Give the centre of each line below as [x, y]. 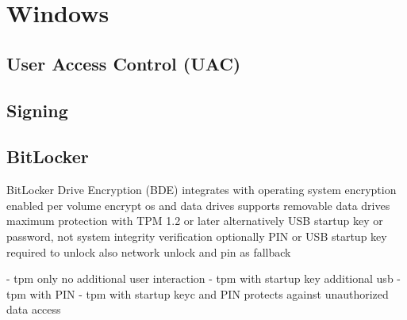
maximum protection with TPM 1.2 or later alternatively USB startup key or [195, 221]
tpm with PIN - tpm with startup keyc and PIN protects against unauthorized [198, 293]
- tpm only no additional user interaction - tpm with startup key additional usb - [203, 278]
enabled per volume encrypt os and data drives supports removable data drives [198, 205]
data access [34, 309]
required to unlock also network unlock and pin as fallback [149, 251]
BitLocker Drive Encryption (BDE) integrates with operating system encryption [202, 190]
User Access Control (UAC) [124, 63]
